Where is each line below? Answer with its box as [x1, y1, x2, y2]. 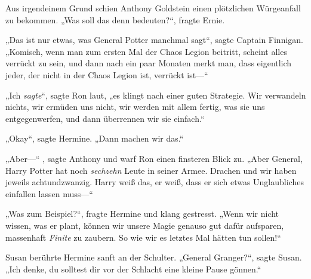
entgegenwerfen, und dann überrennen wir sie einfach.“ [5, 112, 205, 124]
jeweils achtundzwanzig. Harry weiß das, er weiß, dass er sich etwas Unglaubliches [5, 176, 304, 188]
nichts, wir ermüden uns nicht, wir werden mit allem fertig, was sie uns [5, 100, 265, 113]
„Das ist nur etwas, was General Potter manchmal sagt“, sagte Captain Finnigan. [5, 33, 303, 46]
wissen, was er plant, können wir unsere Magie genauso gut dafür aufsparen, [5, 219, 284, 231]
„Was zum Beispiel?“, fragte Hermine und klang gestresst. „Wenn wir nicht [5, 207, 279, 220]
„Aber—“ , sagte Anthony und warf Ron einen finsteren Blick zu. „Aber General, [5, 152, 303, 164]
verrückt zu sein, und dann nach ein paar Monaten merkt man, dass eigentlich [5, 57, 292, 69]
